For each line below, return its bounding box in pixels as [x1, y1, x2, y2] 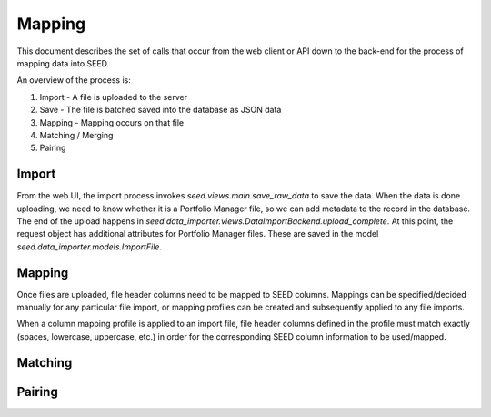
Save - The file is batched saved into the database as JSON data [39, 105, 282, 116]
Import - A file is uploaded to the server [39, 91, 188, 102]
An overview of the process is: [16, 75, 131, 86]
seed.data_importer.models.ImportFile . [16, 241, 163, 252]
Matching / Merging [39, 129, 114, 140]
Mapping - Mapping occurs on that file [39, 117, 185, 127]
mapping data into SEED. [16, 57, 110, 68]
